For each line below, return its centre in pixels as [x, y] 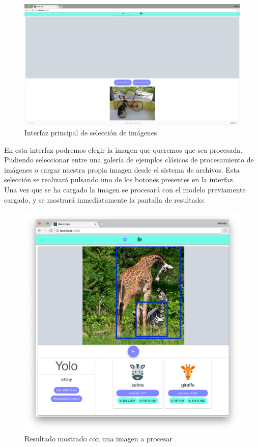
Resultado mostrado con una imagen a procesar [99, 439]
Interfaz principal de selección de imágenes [91, 133]
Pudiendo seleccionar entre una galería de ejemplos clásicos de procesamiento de [129, 160]
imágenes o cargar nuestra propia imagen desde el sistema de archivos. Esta [122, 169]
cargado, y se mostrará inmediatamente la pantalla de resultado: [105, 199]
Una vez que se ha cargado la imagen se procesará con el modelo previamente [125, 190]
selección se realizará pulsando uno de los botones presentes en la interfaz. [120, 179]
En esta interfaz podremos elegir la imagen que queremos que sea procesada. [123, 149]
